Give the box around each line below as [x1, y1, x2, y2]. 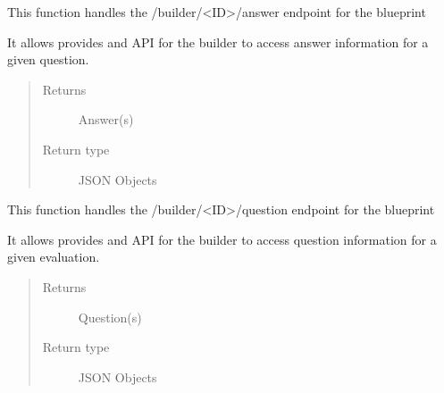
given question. [7, 50, 89, 69]
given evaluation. [7, 247, 100, 266]
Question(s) [78, 307, 142, 326]
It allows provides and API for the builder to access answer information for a [7, 32, 429, 51]
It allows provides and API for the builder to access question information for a [7, 230, 437, 248]
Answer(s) [78, 110, 134, 129]
